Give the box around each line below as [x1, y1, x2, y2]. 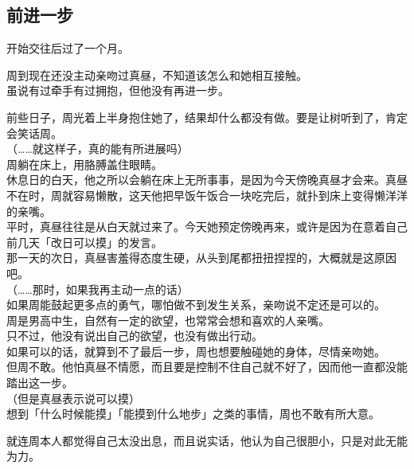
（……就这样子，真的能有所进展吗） [6, 140, 189, 157]
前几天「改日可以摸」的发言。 [6, 233, 162, 250]
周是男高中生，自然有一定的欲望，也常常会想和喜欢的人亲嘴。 [6, 311, 330, 328]
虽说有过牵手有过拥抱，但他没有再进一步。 [6, 82, 229, 99]
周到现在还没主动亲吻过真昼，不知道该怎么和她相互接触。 [6, 66, 307, 83]
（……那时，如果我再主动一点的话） [6, 280, 189, 297]
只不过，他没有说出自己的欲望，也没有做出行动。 [6, 327, 263, 344]
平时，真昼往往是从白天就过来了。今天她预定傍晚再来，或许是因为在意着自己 [6, 218, 408, 235]
